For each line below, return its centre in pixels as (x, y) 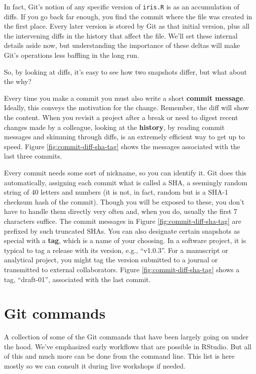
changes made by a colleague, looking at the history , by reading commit (114, 127)
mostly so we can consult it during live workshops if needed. (95, 366)
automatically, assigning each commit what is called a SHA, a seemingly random (126, 182)
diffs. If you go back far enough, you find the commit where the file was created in (128, 16)
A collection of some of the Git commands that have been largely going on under (126, 337)
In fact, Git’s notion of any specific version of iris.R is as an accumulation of (122, 6)
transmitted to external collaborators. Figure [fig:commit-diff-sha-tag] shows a (122, 269)
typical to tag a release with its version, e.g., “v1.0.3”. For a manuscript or (116, 250)
